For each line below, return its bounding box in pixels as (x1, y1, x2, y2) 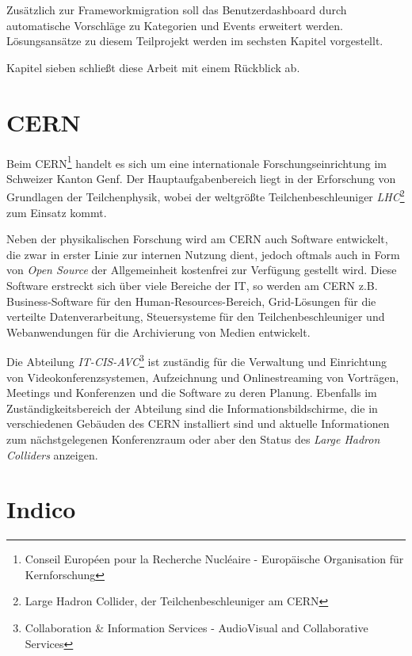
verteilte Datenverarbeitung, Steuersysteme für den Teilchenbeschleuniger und (6, 308, 385, 325)
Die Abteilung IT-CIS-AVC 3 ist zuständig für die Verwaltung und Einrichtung (6, 351, 387, 369)
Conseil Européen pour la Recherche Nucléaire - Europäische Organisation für (25, 551, 404, 567)
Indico (6, 493, 76, 525)
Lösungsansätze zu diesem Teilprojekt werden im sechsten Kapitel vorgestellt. (6, 32, 383, 49)
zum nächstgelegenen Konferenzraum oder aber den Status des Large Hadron (6, 430, 380, 447)
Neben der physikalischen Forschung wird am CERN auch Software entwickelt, (6, 231, 388, 247)
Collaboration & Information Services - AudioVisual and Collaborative (25, 620, 368, 636)
